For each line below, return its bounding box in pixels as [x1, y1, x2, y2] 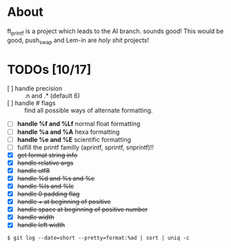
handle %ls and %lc [17, 182, 74, 190]
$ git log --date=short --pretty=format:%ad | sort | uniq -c [7, 235, 190, 242]
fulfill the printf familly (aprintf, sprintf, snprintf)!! [17, 143, 154, 152]
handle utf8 [17, 166, 50, 174]
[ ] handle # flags [7, 99, 56, 107]
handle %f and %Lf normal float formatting [17, 120, 141, 128]
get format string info [17, 151, 78, 159]
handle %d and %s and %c [17, 174, 95, 183]
